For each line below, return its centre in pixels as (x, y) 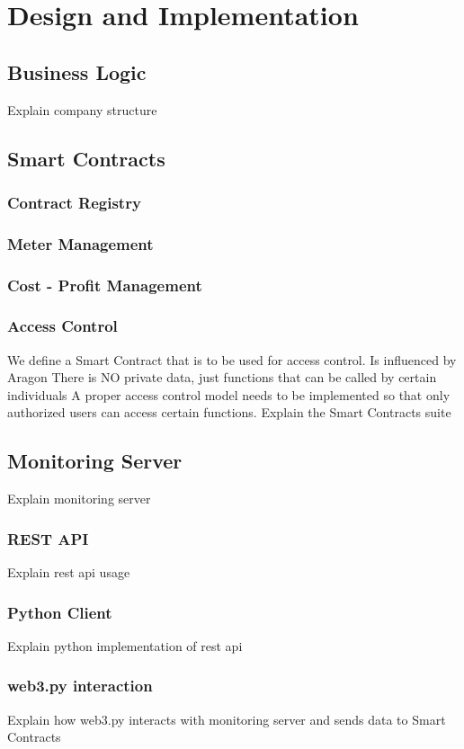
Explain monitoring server (79, 499)
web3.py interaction (80, 686)
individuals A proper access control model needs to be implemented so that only (229, 394)
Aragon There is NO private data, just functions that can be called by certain (222, 377)
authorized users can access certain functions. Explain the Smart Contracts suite (229, 412)
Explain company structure (82, 109)
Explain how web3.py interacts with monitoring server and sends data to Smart (227, 719)
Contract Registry (74, 202)
